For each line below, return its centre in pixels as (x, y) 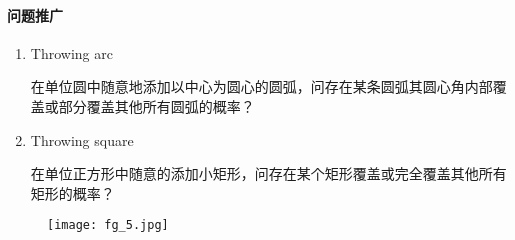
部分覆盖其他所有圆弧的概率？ (156, 105)
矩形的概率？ (72, 192)
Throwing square (82, 139)
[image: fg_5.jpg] (108, 225)
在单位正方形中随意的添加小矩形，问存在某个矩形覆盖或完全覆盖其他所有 (268, 173)
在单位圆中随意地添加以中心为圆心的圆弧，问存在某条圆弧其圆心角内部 (261, 86)
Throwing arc (71, 52)
